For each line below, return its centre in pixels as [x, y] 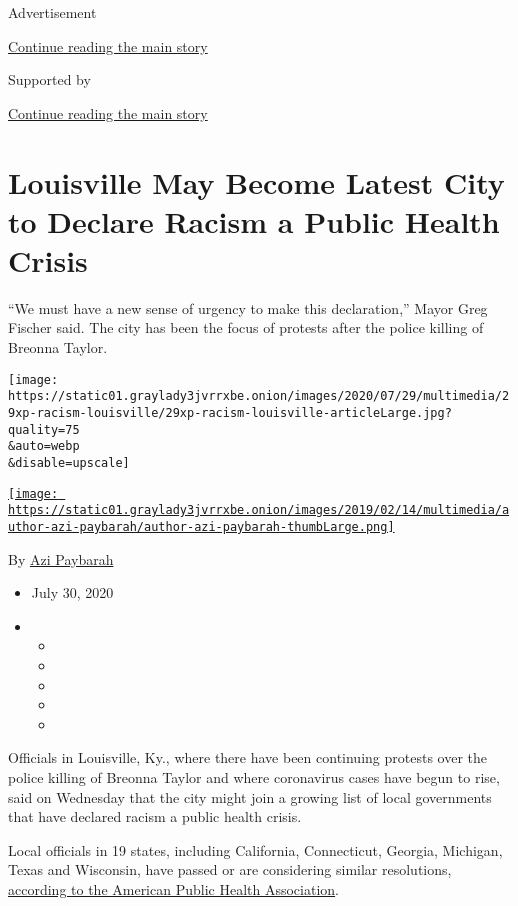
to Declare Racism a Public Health [254, 220]
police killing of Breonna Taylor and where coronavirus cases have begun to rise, [254, 776]
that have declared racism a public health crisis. [155, 816]
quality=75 [44, 429]
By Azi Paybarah [61, 558]
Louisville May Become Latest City [256, 181]
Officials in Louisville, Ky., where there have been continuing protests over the [247, 757]
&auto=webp [44, 446]
